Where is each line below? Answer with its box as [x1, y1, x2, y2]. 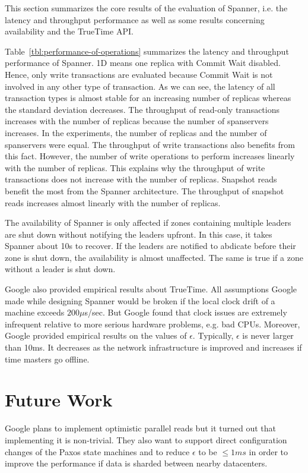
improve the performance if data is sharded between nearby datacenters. [5, 457, 268, 469]
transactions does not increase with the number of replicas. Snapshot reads [5, 173, 277, 185]
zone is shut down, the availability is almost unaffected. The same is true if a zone [5, 251, 303, 263]
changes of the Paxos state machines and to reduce [5, 445, 190, 458]
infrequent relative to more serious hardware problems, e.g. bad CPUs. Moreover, [5, 317, 300, 330]
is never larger [242, 329, 294, 342]
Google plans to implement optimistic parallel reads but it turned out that [5, 422, 277, 434]
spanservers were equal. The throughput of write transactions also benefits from [5, 138, 295, 150]
